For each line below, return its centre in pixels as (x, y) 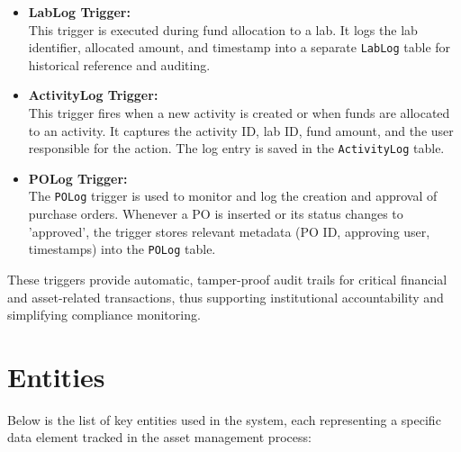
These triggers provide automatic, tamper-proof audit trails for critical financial (227, 279)
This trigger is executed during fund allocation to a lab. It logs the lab (223, 29)
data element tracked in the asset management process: (159, 437)
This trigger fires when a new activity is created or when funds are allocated (239, 113)
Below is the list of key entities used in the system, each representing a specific (224, 419)
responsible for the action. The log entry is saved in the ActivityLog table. (236, 148)
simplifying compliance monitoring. (104, 315)
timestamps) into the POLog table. (122, 249)
